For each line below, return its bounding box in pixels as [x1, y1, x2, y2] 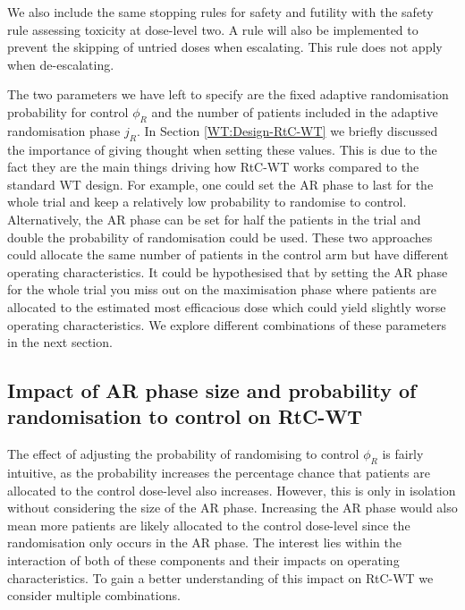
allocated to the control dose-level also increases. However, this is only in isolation [7, 480, 456, 499]
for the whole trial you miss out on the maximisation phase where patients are [7, 280, 437, 299]
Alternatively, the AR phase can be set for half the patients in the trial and [7, 209, 421, 228]
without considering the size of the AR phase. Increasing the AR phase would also [7, 498, 458, 517]
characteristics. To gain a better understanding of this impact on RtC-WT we [7, 568, 434, 587]
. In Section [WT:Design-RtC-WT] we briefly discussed [136, 121, 438, 140]
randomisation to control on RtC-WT [7, 402, 363, 430]
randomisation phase [7, 121, 121, 140]
